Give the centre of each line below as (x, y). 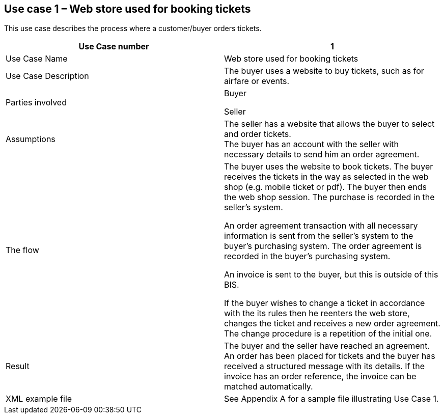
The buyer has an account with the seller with (311, 144)
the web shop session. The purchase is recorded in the (329, 197)
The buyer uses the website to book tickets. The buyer (329, 167)
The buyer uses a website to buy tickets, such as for (324, 71)
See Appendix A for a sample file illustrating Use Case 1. (331, 399)
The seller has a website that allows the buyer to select (329, 124)
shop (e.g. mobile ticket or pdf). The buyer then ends (326, 187)
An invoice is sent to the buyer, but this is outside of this (331, 275)
